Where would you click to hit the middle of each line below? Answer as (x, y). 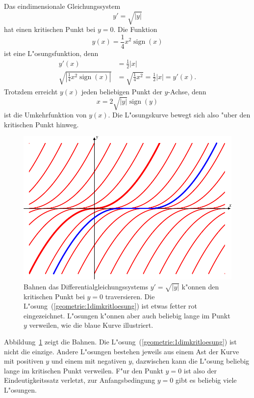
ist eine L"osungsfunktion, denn (51, 53)
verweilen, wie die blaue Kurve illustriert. (91, 325)
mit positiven (24, 361)
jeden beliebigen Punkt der (122, 91)
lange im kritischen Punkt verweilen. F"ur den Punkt (84, 370)
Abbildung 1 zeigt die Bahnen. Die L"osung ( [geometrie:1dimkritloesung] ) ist (120, 341)
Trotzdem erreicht (31, 91)
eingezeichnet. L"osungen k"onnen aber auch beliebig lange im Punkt (127, 315)
